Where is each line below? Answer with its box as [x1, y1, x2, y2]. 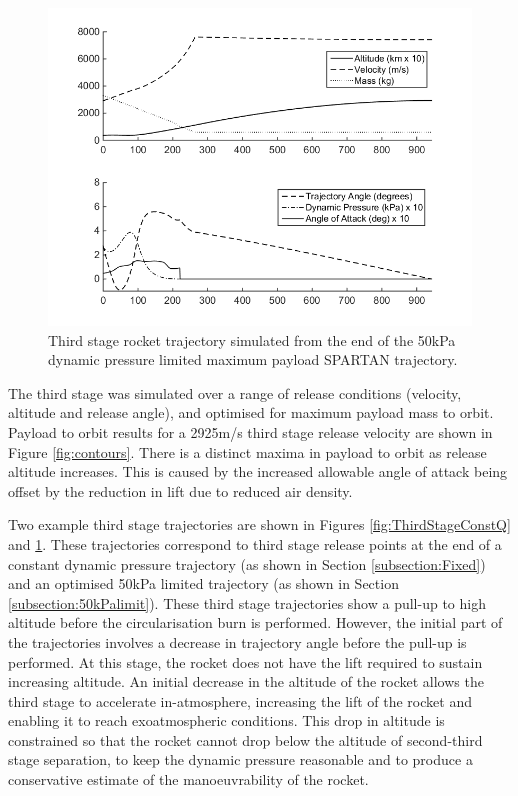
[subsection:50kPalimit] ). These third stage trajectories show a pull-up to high [8, 592, 486, 613]
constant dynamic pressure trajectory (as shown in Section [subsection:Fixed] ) [8, 553, 486, 574]
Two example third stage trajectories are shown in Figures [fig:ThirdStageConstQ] [8, 514, 511, 535]
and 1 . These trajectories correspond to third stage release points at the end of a [8, 533, 502, 554]
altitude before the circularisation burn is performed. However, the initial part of [8, 612, 503, 633]
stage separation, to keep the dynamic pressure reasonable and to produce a [8, 749, 473, 770]
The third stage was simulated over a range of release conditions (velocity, [8, 382, 462, 403]
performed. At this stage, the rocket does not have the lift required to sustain [8, 651, 483, 672]
